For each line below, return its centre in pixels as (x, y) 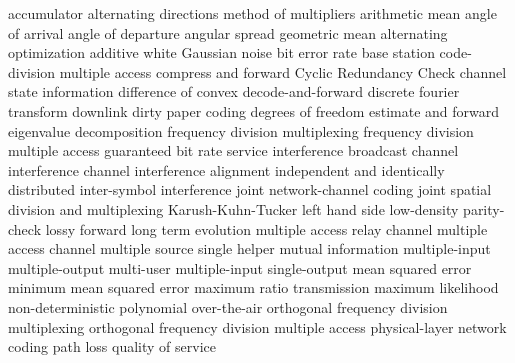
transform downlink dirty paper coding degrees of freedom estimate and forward (254, 110)
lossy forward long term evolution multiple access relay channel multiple (266, 228)
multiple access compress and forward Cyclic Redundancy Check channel (283, 71)
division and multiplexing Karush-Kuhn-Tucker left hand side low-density (233, 208)
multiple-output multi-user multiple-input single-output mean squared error (240, 267)
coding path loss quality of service (112, 346)
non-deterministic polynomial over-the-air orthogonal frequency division (228, 306)
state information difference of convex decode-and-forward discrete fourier (234, 91)
